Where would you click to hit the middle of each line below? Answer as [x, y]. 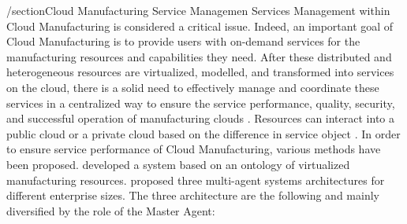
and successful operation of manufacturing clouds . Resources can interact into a [200, 118]
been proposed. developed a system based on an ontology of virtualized [178, 164]
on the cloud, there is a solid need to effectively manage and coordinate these [193, 87]
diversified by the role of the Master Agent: [111, 210]
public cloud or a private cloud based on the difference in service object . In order [203, 133]
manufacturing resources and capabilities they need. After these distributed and [199, 56]
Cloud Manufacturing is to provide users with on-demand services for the [183, 41]
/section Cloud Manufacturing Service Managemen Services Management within [198, 10]
